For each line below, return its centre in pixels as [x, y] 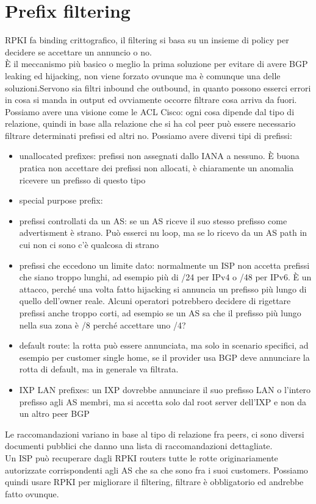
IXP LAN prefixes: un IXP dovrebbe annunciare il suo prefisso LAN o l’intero [165, 389]
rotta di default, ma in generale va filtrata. [99, 369]
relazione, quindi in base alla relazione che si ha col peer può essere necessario [150, 123]
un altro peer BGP [54, 413]
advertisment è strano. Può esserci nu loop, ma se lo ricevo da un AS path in [163, 232]
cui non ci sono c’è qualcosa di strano [89, 245]
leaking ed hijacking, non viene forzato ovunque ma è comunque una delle [143, 75]
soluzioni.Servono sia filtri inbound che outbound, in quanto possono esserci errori [158, 87]
